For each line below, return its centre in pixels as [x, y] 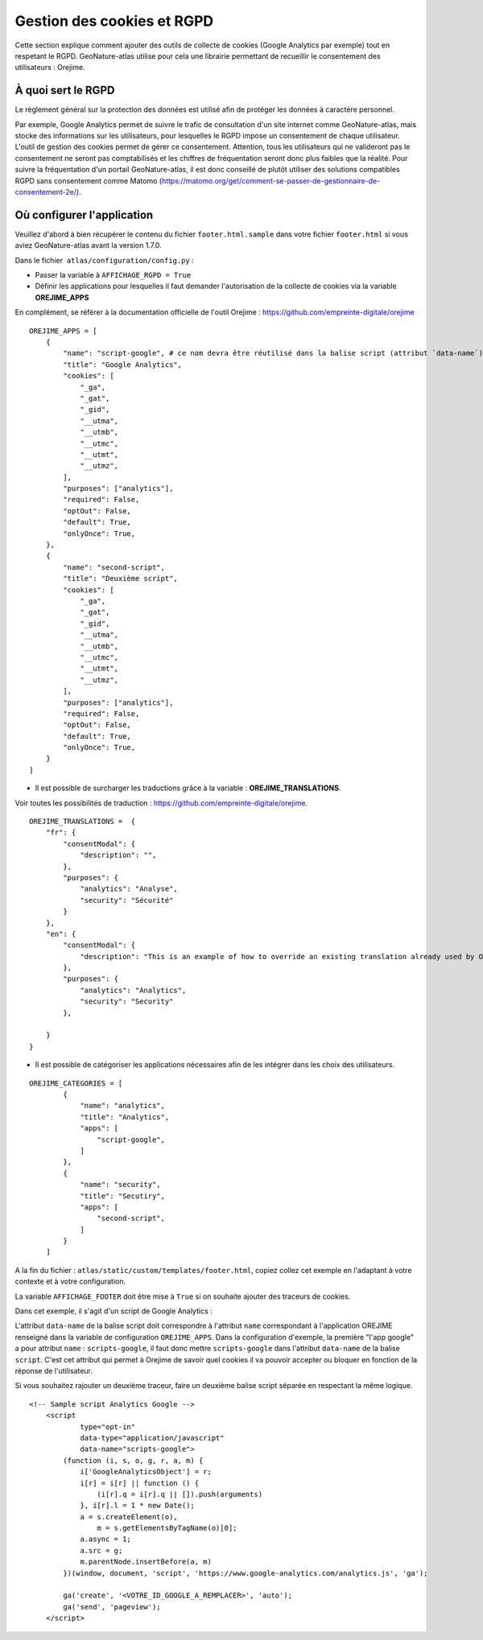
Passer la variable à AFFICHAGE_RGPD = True [113, 275]
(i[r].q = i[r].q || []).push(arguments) [180, 1494]
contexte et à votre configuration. [70, 1282]
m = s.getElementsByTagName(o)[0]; [167, 1528]
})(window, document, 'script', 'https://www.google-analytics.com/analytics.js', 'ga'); [246, 1573]
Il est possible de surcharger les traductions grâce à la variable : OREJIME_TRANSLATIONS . [188, 788]
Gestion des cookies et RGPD [114, 21]
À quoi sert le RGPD [65, 91]
